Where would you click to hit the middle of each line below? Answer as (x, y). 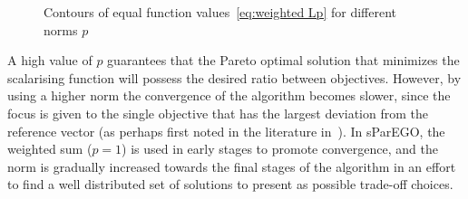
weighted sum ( (50, 149)
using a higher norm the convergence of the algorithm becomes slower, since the (229, 95)
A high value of (50, 60)
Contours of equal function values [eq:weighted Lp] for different (220, 12)
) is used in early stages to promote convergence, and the (280, 149)
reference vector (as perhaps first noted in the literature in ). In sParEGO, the (226, 131)
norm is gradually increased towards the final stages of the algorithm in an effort (232, 166)
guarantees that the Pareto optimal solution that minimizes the (283, 60)
